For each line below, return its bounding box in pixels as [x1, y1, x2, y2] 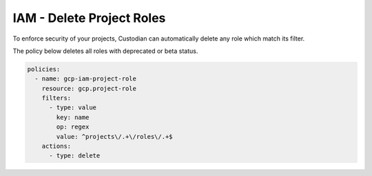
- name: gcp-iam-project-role [34, 75, 137, 82]
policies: [27, 65, 61, 73]
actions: [41, 142, 72, 151]
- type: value [49, 104, 96, 111]
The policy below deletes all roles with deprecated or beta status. [12, 47, 198, 55]
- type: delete [49, 152, 101, 159]
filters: [41, 94, 72, 102]
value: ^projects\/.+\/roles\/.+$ [56, 133, 173, 140]
